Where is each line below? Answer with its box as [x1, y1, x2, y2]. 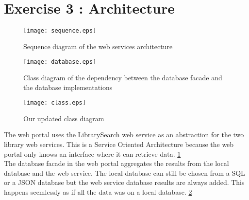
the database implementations [23, 82, 113, 92]
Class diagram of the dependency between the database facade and [23, 73, 222, 83]
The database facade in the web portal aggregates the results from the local [4, 158, 229, 168]
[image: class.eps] [23, 99, 86, 107]
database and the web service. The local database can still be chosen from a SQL [4, 167, 245, 178]
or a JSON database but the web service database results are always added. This [4, 177, 245, 187]
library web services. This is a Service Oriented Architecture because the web [4, 139, 234, 149]
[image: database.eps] [23, 58, 97, 66]
